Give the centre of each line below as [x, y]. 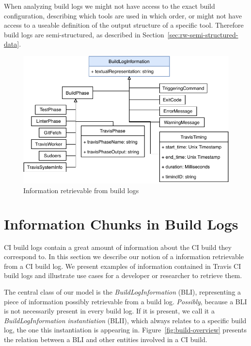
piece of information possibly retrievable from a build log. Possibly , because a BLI [125, 301]
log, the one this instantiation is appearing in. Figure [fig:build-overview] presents [125, 330]
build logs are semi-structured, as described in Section [84, 34]
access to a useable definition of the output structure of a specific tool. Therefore [124, 25]
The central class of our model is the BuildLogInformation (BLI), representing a [123, 291]
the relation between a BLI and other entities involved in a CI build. [106, 339]
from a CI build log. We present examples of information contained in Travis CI [123, 266]
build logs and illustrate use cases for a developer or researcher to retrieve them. [123, 275]
